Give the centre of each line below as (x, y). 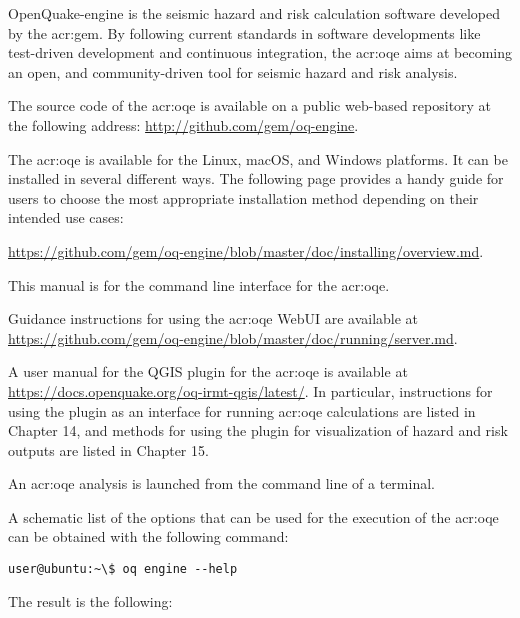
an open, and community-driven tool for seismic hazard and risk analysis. (233, 71)
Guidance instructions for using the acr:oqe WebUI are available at (213, 318)
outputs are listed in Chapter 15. (108, 449)
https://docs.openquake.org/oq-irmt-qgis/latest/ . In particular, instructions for (250, 390)
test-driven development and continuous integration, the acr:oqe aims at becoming (260, 52)
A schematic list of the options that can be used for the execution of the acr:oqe (253, 516)
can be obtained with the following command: (148, 536)
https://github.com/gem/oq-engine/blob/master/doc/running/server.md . (233, 337)
